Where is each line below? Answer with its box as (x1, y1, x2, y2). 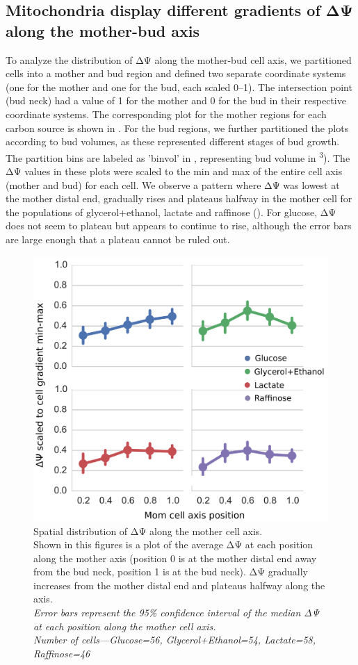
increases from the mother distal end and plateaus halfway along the (33, 577, 325, 592)
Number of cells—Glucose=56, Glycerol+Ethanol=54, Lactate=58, (33, 632, 316, 647)
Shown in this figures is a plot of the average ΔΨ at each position (33, 537, 314, 552)
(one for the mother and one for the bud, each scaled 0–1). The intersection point (6, 79, 352, 94)
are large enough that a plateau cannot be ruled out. (6, 231, 230, 246)
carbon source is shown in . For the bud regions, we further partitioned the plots (6, 120, 349, 135)
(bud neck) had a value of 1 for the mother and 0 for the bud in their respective (6, 93, 346, 108)
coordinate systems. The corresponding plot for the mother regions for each (6, 106, 327, 121)
